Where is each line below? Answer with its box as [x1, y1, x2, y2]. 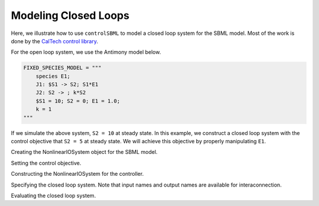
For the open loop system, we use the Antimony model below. [11, 49, 161, 56]
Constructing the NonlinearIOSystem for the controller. [11, 170, 144, 178]
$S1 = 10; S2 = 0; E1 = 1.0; [35, 98, 121, 104]
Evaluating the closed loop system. [11, 192, 96, 199]
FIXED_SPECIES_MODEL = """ [23, 65, 102, 71]
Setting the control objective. [11, 159, 82, 166]
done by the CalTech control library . [11, 37, 99, 44]
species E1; [35, 73, 71, 79]
